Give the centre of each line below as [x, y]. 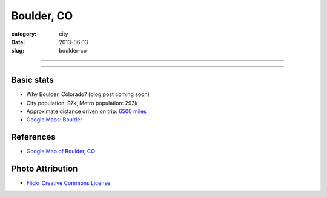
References [33, 137]
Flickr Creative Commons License [68, 183]
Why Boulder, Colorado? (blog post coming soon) [88, 94]
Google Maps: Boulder [54, 120]
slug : [18, 51]
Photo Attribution [45, 169]
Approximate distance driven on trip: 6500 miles [86, 111]
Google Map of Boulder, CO [61, 152]
